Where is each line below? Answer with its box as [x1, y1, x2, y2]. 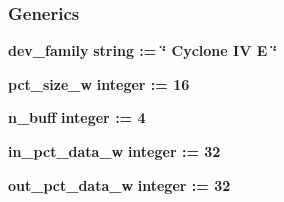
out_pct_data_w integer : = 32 [8, 174, 231, 195]
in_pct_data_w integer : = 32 [8, 141, 221, 161]
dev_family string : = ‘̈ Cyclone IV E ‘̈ [8, 40, 278, 61]
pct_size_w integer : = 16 [8, 73, 190, 94]
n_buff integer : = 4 [8, 107, 146, 128]
